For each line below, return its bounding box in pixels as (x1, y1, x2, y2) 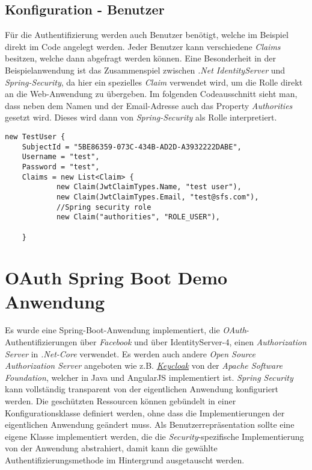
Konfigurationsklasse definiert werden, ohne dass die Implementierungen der (5, 406, 285, 419)
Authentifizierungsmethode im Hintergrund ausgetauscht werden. (5, 454, 245, 466)
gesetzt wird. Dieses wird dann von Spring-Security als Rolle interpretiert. (5, 111, 277, 124)
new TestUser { (5, 132, 66, 141)
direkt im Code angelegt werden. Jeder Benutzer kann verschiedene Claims (5, 40, 281, 52)
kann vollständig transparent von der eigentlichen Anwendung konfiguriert (5, 383, 279, 395)
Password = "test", (22, 162, 100, 171)
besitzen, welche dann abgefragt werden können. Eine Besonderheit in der (5, 52, 277, 64)
